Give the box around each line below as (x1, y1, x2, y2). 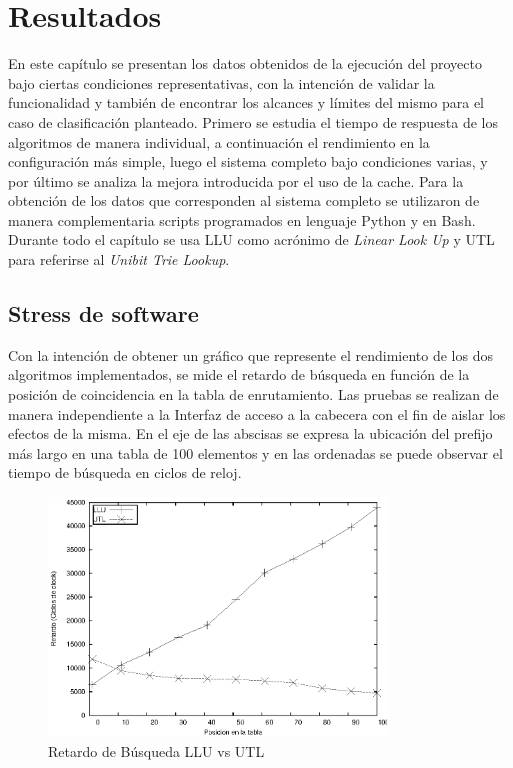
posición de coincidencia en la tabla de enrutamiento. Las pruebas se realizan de (8, 384, 499, 405)
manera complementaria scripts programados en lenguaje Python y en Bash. (8, 209, 476, 230)
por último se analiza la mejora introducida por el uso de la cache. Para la (8, 170, 464, 191)
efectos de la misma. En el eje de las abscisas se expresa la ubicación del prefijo (8, 423, 493, 444)
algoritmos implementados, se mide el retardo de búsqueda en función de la (8, 364, 470, 385)
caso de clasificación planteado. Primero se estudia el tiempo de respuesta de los (8, 111, 499, 132)
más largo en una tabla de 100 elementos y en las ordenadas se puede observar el (8, 442, 503, 463)
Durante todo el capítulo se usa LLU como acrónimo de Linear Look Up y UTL (8, 229, 495, 250)
